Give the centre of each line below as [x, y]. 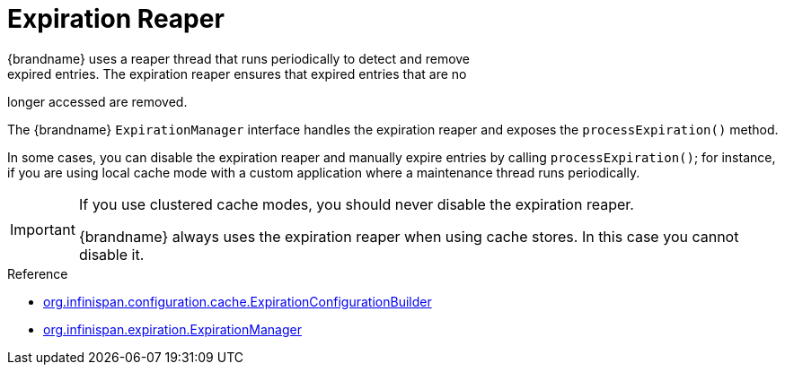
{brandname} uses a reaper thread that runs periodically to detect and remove [239, 58]
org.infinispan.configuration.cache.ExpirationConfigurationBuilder [238, 301]
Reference [38, 273]
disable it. [111, 254]
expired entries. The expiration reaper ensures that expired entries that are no [237, 74]
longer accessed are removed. [97, 101]
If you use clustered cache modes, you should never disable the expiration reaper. [356, 204]
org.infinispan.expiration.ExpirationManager [172, 329]
